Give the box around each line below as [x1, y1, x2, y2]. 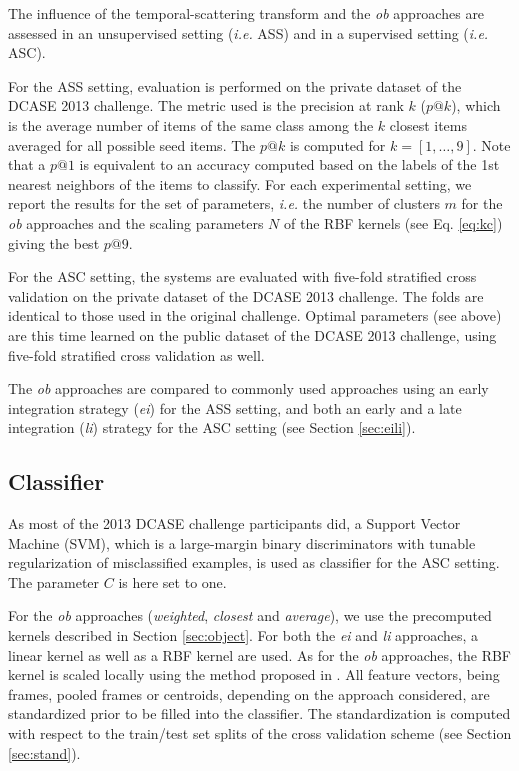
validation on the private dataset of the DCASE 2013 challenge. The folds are [8, 285, 484, 306]
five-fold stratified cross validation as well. [8, 344, 265, 365]
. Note [472, 134, 511, 155]
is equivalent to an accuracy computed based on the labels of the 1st [79, 154, 500, 175]
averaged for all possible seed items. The [8, 134, 256, 155]
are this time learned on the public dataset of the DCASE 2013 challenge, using [8, 324, 497, 345]
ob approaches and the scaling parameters [8, 212, 264, 233]
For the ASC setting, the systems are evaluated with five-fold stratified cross [8, 266, 477, 287]
